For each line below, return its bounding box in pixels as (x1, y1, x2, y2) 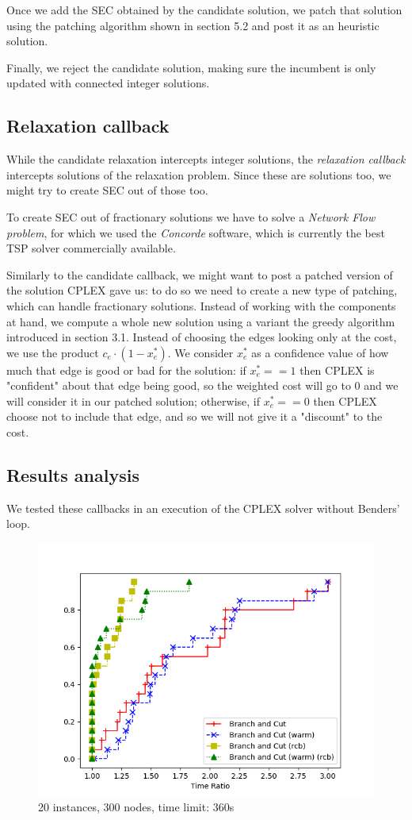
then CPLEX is (299, 361, 375, 378)
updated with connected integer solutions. (6, 75, 210, 91)
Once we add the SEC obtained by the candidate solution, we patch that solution (6, 2, 402, 17)
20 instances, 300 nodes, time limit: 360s (38, 798, 235, 814)
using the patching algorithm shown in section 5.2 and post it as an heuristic (6, 17, 380, 33)
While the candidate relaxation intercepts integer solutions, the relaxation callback (6, 151, 406, 167)
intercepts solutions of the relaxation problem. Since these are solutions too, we (6, 166, 391, 183)
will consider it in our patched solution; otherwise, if (6, 392, 261, 409)
